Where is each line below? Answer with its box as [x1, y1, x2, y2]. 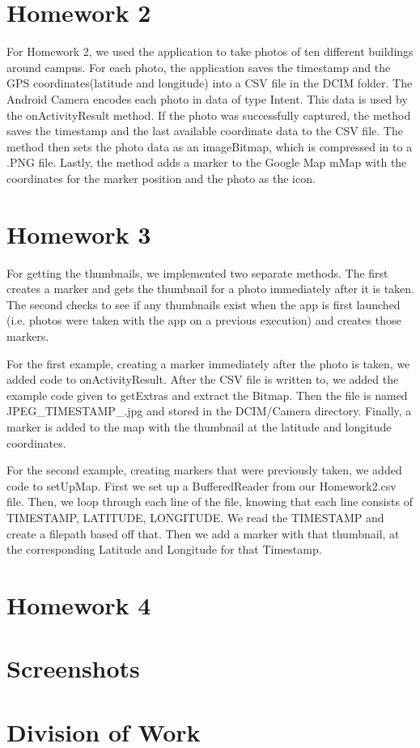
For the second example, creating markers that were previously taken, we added [6, 461, 402, 478]
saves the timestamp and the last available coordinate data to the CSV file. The [6, 122, 403, 139]
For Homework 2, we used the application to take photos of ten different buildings [6, 43, 414, 60]
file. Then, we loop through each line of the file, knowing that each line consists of [6, 493, 413, 510]
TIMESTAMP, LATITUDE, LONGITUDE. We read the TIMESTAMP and [6, 508, 384, 525]
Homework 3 [6, 217, 151, 250]
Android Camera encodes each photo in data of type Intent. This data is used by [6, 90, 408, 107]
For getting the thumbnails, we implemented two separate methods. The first [6, 264, 388, 281]
